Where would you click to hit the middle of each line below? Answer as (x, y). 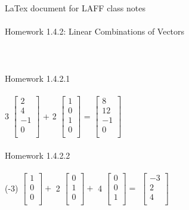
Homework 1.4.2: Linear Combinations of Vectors (95, 31)
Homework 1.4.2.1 (38, 78)
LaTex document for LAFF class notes (75, 8)
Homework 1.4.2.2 (38, 155)
